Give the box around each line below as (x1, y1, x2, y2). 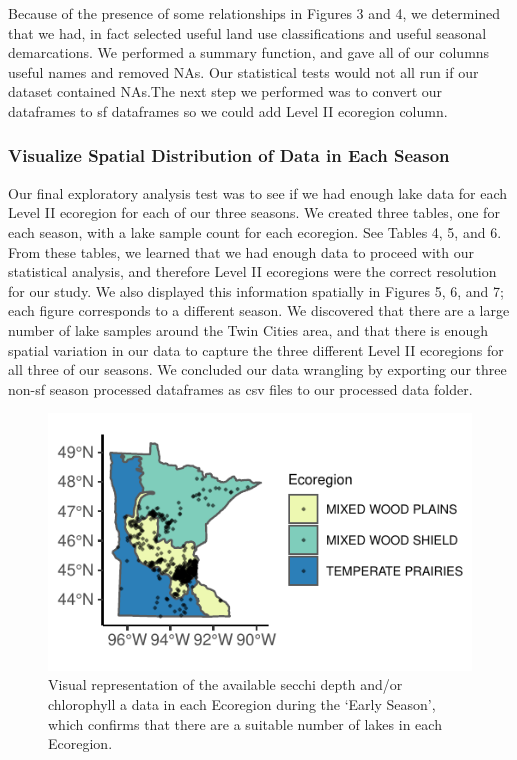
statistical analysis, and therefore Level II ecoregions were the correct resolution (8, 261, 497, 282)
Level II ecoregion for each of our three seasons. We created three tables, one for (8, 202, 500, 223)
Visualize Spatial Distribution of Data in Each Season (8, 143, 450, 168)
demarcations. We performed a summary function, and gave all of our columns (8, 42, 490, 63)
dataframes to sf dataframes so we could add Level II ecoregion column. (8, 100, 448, 121)
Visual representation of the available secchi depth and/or (48, 674, 403, 695)
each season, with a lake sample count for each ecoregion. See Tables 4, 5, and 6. (8, 221, 502, 242)
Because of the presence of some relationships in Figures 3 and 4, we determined (8, 3, 501, 23)
